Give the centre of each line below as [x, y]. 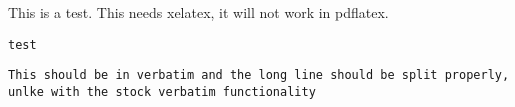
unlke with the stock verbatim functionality [162, 91]
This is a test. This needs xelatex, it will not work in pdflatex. [198, 12]
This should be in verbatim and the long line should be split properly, [259, 75]
